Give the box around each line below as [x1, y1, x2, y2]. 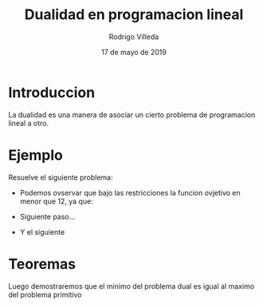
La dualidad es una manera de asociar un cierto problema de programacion [8, 110, 256, 119]
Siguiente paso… [19, 212, 76, 221]
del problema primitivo [8, 290, 82, 299]
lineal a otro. [8, 118, 49, 128]
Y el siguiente [19, 227, 65, 236]
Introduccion [8, 84, 96, 101]
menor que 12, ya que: [19, 196, 93, 206]
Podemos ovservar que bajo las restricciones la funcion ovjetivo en [19, 188, 241, 197]
